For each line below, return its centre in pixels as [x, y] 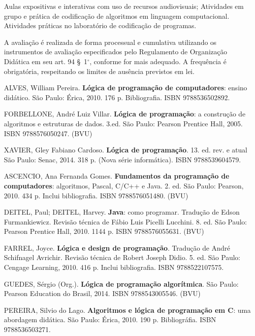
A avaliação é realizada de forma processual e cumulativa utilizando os [110, 42]
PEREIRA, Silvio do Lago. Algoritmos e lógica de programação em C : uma [127, 310]
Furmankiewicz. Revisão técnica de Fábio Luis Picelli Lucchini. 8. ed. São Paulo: [126, 221]
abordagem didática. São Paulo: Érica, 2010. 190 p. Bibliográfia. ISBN [110, 319]
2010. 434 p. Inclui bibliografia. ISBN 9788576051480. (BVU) [96, 195]
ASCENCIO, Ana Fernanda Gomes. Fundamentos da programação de [117, 176]
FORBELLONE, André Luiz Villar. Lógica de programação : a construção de [125, 114]
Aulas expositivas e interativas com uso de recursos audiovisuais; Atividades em [124, 6]
